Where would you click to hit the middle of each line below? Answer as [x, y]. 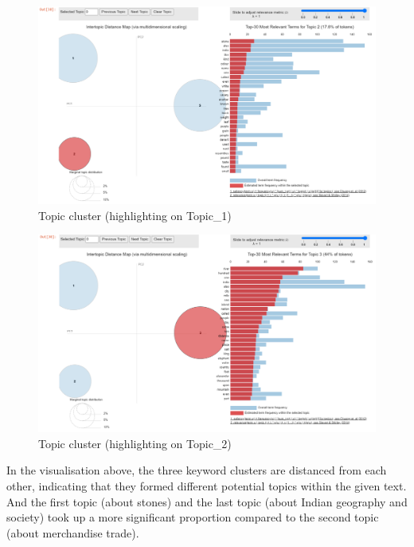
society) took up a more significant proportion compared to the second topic [193, 517]
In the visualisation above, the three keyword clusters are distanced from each [197, 470]
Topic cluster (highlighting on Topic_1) [135, 215]
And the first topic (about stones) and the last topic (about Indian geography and [207, 501]
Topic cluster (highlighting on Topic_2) [135, 443]
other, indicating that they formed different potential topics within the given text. [207, 486]
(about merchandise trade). [73, 532]
